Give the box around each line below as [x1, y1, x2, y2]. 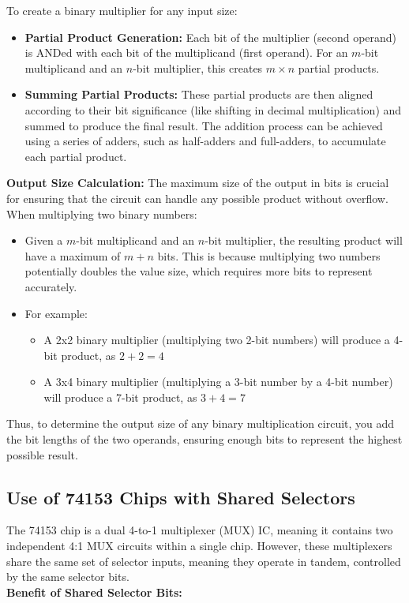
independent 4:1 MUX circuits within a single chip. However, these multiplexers [6, 537, 392, 554]
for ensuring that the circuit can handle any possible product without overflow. [6, 189, 388, 206]
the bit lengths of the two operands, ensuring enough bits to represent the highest [6, 431, 403, 448]
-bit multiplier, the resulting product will [204, 232, 403, 249]
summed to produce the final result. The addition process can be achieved [24, 117, 383, 133]
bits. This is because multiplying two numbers [157, 247, 381, 264]
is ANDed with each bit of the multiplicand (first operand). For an [24, 44, 348, 61]
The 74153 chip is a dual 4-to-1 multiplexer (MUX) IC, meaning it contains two [6, 522, 393, 538]
